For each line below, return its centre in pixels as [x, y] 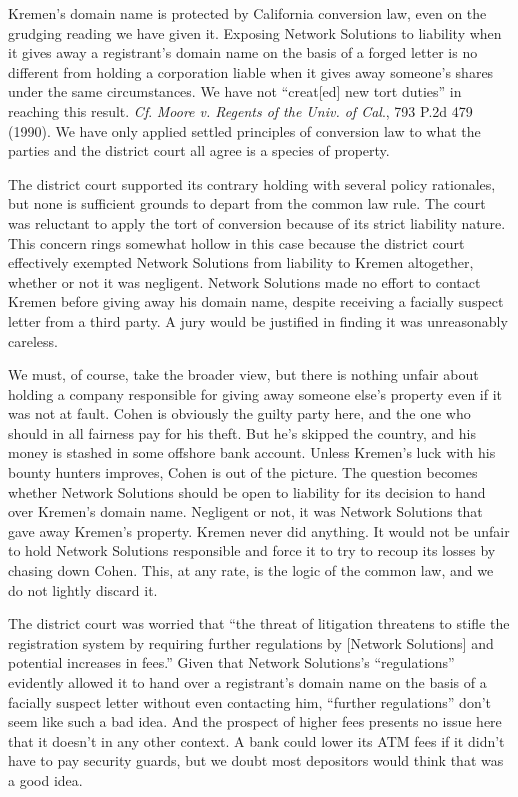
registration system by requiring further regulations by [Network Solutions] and [251, 642]
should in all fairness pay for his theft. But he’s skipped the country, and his [242, 432]
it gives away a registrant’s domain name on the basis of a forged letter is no [243, 52]
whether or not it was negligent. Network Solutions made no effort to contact [244, 281]
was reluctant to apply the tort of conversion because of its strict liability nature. [257, 222]
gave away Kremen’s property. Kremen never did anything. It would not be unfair [259, 530]
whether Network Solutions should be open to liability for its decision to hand [247, 491]
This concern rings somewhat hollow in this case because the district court [236, 242]
